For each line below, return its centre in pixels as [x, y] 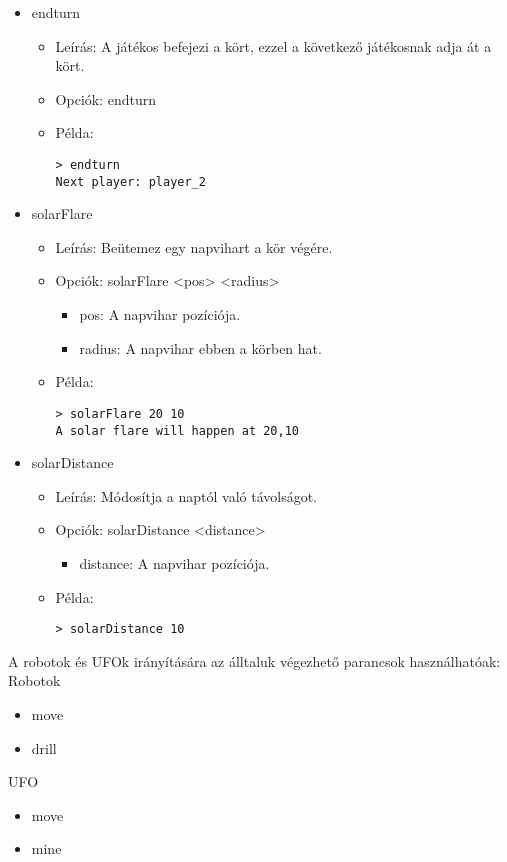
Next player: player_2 [130, 181]
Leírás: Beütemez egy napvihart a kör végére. [194, 246]
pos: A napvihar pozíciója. [160, 314]
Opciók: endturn [106, 98]
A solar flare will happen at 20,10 [177, 430]
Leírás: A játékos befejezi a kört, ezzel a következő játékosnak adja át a [273, 45]
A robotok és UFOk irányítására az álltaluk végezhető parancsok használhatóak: [254, 660]
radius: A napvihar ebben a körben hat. [200, 347]
